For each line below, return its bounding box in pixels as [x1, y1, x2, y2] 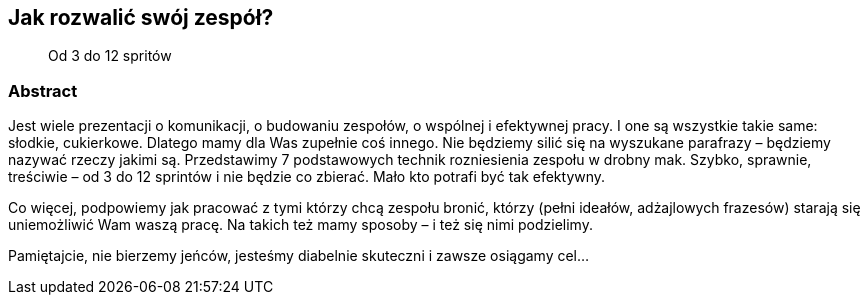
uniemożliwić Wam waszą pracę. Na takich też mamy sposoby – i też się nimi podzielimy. [8, 216, 593, 234]
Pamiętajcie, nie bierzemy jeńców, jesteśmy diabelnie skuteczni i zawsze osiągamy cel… [8, 247, 590, 265]
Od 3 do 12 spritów [48, 47, 172, 65]
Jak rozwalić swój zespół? [8, 5, 274, 30]
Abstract [8, 80, 78, 101]
